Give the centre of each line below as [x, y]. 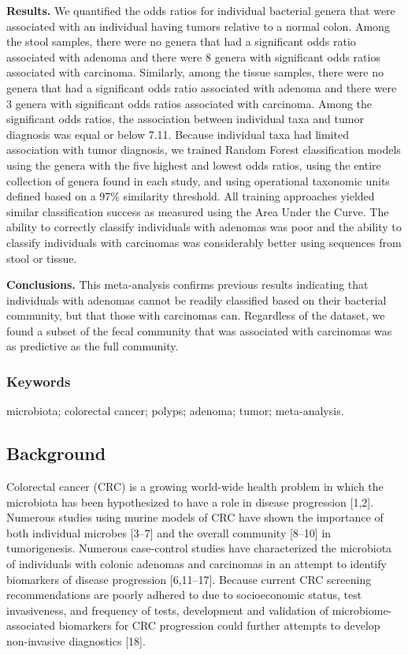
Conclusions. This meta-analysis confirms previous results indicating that [187, 284]
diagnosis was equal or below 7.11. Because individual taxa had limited [178, 134]
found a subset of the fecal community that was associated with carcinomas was [199, 330]
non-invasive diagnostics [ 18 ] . [76, 641]
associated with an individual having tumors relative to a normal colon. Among [198, 26]
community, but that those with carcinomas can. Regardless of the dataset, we [196, 315]
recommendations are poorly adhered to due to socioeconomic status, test [184, 595]
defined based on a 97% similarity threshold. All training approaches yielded [191, 196]
